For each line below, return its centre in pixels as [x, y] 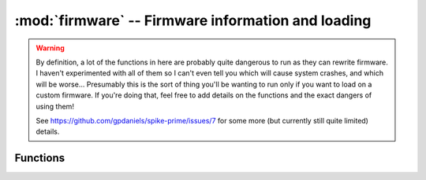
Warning [50, 48]
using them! [55, 106]
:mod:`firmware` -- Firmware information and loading [193, 20]
